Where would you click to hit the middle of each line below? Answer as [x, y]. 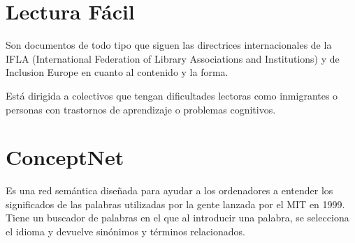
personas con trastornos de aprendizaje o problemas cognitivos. [141, 109]
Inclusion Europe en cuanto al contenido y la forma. [117, 72]
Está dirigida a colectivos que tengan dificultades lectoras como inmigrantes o [172, 95]
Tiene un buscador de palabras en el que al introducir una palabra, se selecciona [177, 218]
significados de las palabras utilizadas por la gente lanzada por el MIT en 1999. [175, 204]
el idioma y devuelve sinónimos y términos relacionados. [125, 231]
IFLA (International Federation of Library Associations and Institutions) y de [173, 58]
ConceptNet [65, 157]
